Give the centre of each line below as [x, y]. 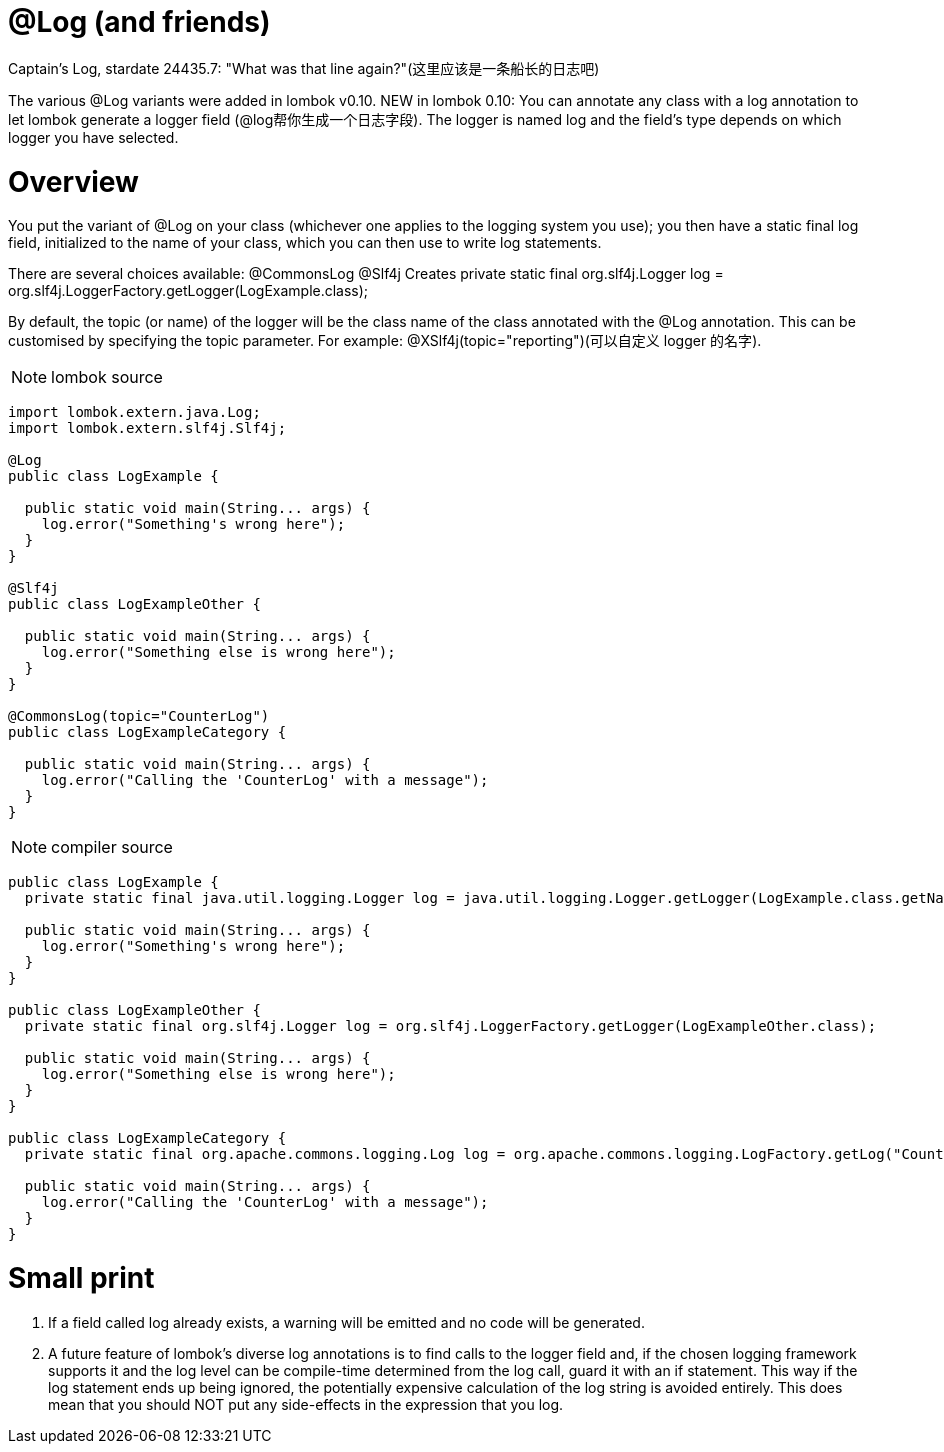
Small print [81, 1278]
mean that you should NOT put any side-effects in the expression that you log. [306, 1404]
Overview [73, 181]
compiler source [112, 847]
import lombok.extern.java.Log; [134, 412]
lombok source [107, 377]
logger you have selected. [93, 137]
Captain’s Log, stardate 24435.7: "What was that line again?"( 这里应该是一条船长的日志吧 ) [304, 68]
